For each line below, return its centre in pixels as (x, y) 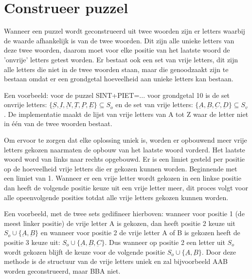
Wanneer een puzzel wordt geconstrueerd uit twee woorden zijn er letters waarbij (125, 31)
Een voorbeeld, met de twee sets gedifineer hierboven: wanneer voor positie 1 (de (124, 214)
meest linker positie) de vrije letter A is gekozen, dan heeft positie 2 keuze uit (120, 223)
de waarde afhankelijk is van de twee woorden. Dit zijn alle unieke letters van (119, 40)
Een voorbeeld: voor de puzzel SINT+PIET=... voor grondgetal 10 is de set (117, 95)
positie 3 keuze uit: (32, 242)
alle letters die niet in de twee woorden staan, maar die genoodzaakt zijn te (116, 69)
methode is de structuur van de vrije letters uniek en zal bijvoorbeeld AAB (116, 261)
